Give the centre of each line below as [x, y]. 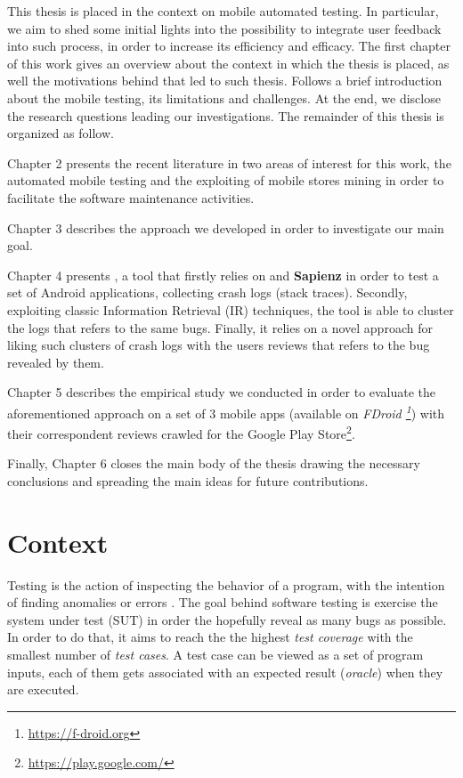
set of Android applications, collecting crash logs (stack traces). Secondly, [207, 292]
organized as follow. [61, 133]
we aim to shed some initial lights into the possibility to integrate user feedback [224, 28]
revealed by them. [56, 362]
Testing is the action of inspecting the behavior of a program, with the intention [226, 584]
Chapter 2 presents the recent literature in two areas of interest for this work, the [229, 162]
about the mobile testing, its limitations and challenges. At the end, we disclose [224, 97]
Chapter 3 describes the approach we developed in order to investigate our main [226, 227]
